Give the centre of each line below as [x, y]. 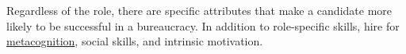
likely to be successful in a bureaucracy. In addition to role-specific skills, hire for [203, 25]
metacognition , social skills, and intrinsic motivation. [135, 41]
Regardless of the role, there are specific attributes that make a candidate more [199, 10]
